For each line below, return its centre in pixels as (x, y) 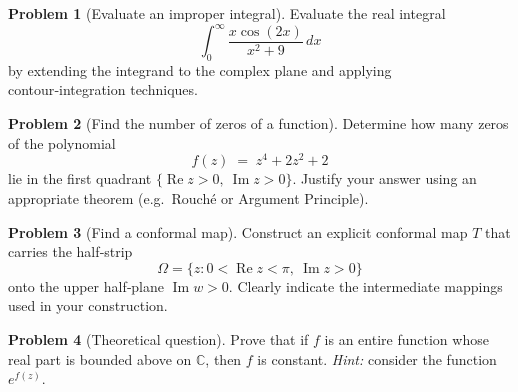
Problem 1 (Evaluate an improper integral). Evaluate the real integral (227, 13)
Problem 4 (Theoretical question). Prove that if (158, 338)
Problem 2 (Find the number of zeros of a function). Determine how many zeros (258, 123)
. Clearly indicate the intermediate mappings (365, 285)
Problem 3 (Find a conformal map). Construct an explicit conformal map (238, 231)
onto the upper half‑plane (86, 285)
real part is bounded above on (100, 358)
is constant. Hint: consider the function (377, 358)
